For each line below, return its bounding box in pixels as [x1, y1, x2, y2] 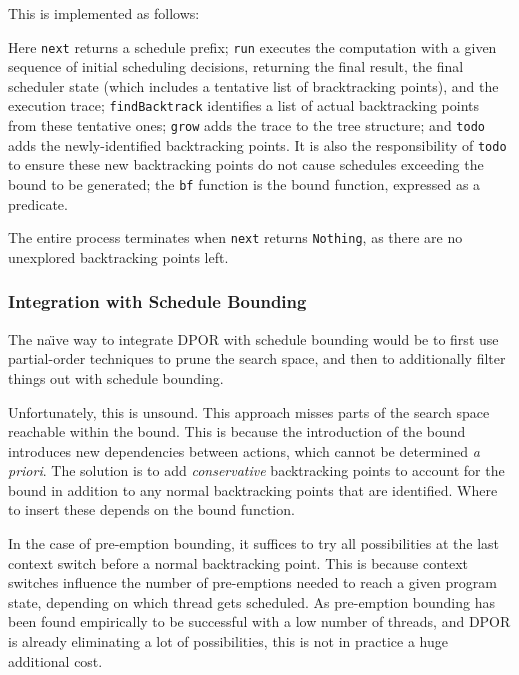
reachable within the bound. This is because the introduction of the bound [8, 421, 466, 442]
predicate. [8, 193, 68, 214]
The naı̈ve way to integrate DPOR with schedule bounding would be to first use [8, 328, 499, 349]
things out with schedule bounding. [8, 367, 224, 388]
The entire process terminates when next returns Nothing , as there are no [8, 227, 463, 248]
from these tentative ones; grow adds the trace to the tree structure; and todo [8, 115, 485, 136]
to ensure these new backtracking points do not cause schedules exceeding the [8, 154, 484, 175]
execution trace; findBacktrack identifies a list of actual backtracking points [8, 95, 479, 116]
